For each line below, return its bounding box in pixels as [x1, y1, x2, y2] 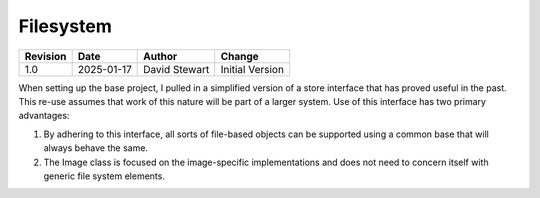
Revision [24, 49, 67, 63]
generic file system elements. [43, 170, 165, 182]
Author [143, 49, 178, 63]
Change [220, 49, 259, 63]
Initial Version [220, 62, 285, 76]
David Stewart [143, 62, 210, 76]
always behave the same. [43, 142, 149, 154]
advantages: [18, 110, 70, 122]
